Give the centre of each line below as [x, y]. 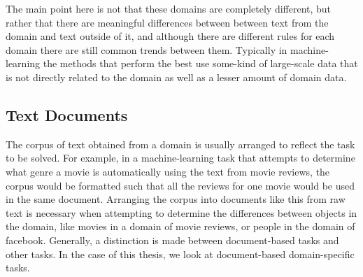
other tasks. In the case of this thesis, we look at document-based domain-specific [180, 254]
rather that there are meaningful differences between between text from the [167, 22]
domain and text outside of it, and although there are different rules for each [170, 36]
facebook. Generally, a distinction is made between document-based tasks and [172, 240]
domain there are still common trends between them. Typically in [147, 49]
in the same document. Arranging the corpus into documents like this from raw [176, 199]
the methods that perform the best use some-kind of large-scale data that [200, 63]
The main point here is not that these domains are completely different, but [169, 8]
